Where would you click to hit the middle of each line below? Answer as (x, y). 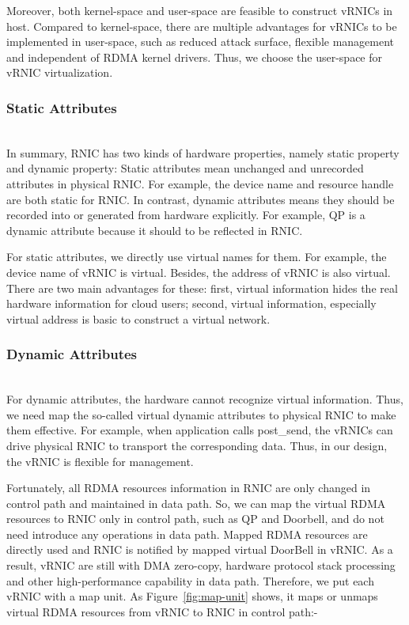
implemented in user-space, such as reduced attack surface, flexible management (201, 42)
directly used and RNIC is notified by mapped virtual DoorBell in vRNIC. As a (200, 549)
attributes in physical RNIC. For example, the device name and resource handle (200, 183)
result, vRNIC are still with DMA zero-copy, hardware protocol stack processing (201, 565)
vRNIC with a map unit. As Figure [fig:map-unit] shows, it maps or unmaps (192, 596)
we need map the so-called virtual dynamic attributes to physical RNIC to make (201, 414)
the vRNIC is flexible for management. (100, 461)
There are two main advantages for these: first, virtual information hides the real (202, 288)
